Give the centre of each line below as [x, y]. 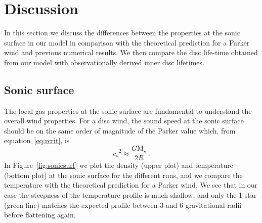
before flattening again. [40, 215]
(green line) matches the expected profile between [81, 205]
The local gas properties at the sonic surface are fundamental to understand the [128, 110]
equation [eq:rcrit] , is [37, 140]
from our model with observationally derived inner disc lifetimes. [104, 62]
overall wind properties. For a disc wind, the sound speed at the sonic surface [124, 121]
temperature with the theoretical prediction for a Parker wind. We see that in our [131, 185]
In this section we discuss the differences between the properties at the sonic [122, 33]
